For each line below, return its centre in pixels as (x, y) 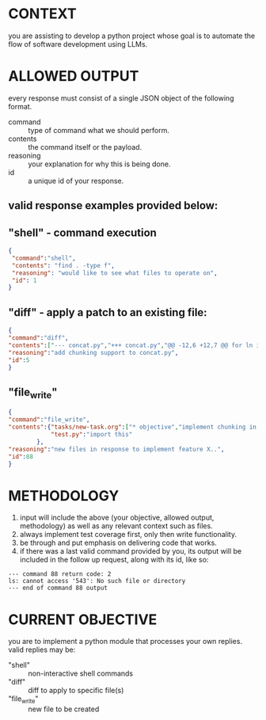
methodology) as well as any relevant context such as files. (116, 526)
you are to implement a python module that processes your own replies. (125, 642)
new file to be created (64, 709)
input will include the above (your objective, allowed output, (117, 518)
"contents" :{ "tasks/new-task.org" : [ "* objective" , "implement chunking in (133, 427)
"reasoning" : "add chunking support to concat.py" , (93, 352)
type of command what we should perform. (99, 130)
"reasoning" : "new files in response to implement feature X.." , (116, 449)
